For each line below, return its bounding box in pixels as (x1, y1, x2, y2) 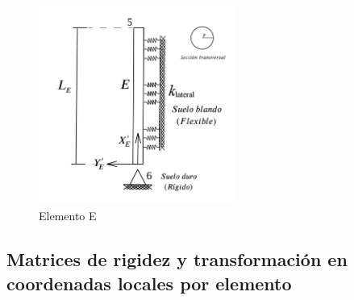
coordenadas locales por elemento (6, 270, 292, 295)
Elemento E (39, 207, 97, 224)
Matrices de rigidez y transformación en (6, 247, 348, 272)
